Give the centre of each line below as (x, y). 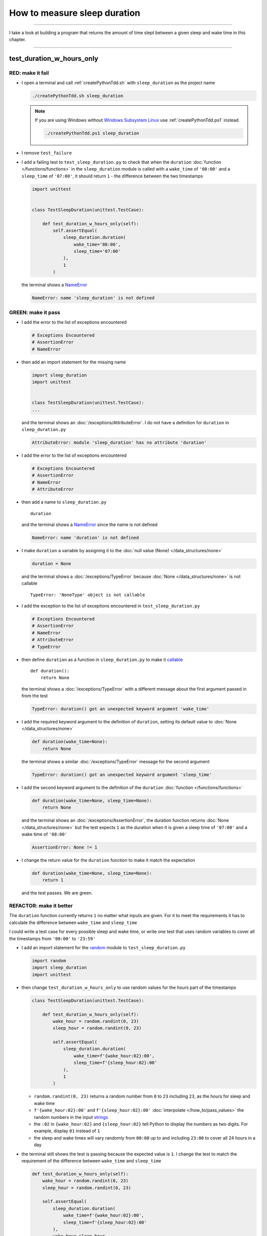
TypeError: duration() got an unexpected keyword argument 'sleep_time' (122, 774)
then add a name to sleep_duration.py (64, 502)
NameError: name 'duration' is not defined (86, 537)
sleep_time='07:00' (97, 251)
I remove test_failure (47, 153)
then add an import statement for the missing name (74, 362)
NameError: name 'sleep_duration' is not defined (93, 298)
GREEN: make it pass (35, 312)
